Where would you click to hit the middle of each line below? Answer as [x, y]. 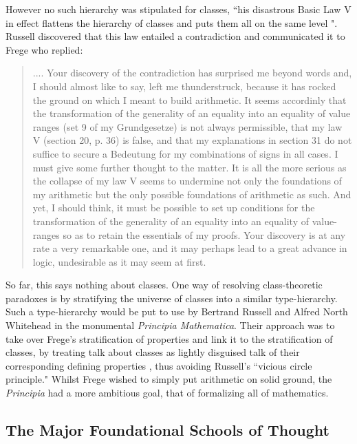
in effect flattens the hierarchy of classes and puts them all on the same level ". [172, 22]
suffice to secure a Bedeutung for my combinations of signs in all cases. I [185, 153]
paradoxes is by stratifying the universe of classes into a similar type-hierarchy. [172, 298]
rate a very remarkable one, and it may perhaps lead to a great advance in [190, 248]
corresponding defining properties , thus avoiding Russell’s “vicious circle [159, 365]
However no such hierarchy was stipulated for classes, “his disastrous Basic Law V [178, 9]
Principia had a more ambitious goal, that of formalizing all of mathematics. [167, 393]
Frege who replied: [44, 49]
